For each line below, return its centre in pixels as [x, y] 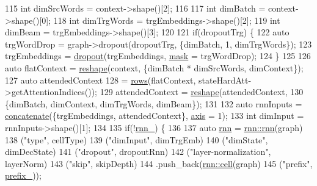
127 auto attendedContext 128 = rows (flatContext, [100, 80]
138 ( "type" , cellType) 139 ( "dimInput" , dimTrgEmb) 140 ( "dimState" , [137, 139]
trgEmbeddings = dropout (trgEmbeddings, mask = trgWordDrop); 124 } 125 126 [158, 56]
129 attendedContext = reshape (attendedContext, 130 [202, 92]
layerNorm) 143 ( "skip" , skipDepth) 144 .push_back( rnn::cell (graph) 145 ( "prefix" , [159, 163]
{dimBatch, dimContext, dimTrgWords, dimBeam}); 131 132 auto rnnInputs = [154, 103]
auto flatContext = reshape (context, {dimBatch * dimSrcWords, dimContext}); [154, 67]
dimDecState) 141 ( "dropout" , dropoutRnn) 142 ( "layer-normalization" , [138, 152]
